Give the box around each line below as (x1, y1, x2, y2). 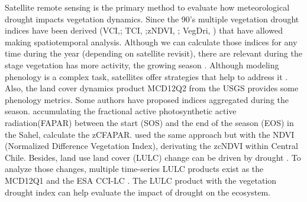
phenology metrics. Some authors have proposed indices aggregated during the (5, 93, 289, 105)
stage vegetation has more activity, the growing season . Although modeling (5, 58, 279, 71)
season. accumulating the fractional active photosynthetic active (5, 105, 237, 117)
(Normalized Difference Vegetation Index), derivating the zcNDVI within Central (5, 140, 298, 152)
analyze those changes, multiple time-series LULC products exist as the (5, 163, 264, 175)
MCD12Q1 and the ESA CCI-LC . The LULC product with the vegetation (5, 174, 277, 186)
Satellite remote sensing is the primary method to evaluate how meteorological (5, 1, 290, 13)
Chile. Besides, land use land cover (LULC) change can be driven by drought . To (5, 151, 301, 163)
